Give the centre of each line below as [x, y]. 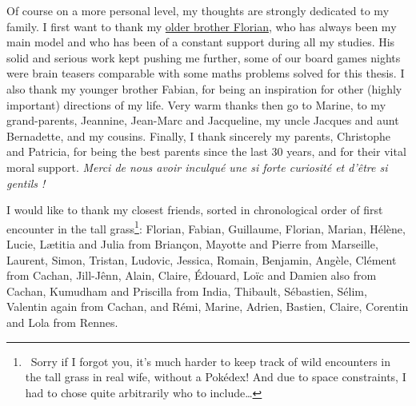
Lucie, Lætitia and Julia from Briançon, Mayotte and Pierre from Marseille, [192, 243]
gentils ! [26, 183]
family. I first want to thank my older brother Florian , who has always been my [202, 26]
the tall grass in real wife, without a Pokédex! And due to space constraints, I [216, 377]
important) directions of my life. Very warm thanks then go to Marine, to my [196, 104]
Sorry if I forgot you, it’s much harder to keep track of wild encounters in [211, 361]
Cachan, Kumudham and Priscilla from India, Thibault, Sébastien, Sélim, [187, 291]
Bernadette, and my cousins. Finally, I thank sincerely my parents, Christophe [199, 135]
